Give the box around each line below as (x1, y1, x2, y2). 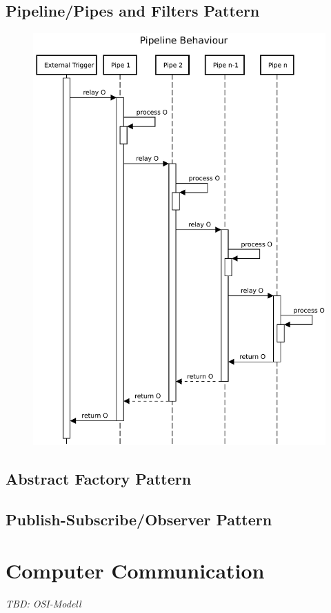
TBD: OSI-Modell (6, 596, 81, 610)
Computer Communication (6, 556, 265, 584)
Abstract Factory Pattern (6, 468, 192, 489)
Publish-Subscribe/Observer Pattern (6, 509, 272, 530)
